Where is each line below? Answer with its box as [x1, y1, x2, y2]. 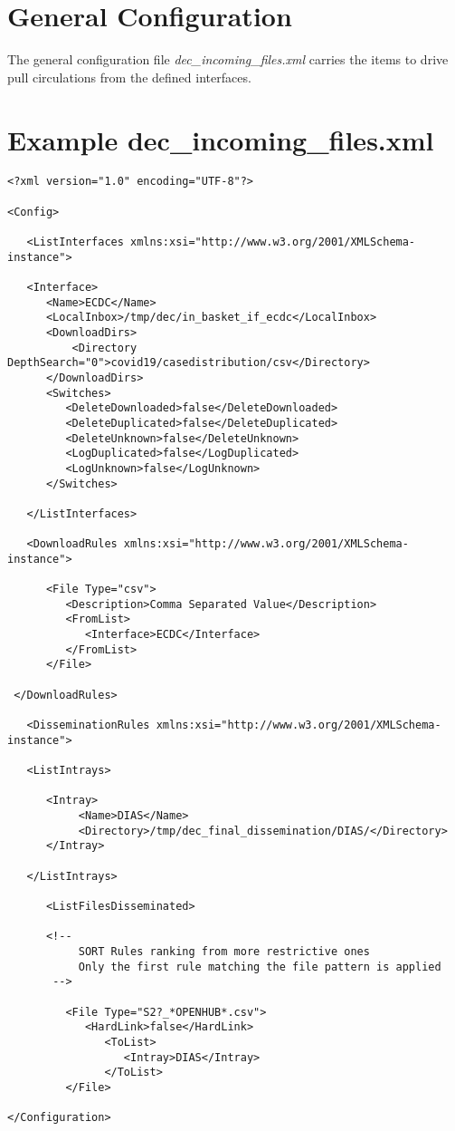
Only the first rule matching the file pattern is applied [78, 960, 441, 973]
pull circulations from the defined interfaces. [7, 67, 251, 86]
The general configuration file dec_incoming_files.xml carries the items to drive [7, 50, 449, 69]
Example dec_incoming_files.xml [7, 121, 434, 158]
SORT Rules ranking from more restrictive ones [78, 944, 370, 958]
